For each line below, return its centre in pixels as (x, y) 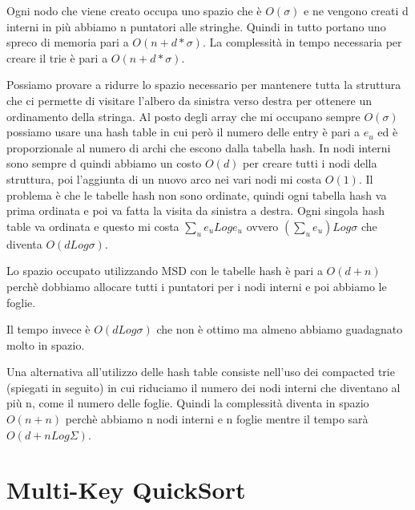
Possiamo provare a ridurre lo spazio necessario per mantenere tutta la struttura (204, 85)
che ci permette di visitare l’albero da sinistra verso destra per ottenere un (189, 100)
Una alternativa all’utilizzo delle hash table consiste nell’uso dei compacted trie (201, 372)
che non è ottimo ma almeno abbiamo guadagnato (280, 329)
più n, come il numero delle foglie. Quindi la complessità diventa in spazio (188, 403)
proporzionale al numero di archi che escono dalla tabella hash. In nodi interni (199, 147)
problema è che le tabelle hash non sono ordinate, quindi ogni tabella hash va (197, 194)
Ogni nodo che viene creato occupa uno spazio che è (134, 10)
